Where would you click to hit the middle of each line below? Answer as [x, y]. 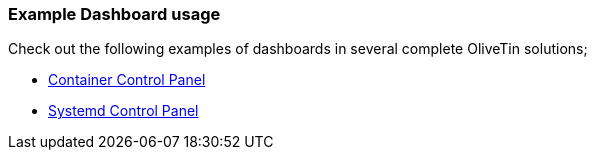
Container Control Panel [127, 80]
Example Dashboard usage [114, 14]
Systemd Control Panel [123, 111]
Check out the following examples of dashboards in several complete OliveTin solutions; [298, 49]
